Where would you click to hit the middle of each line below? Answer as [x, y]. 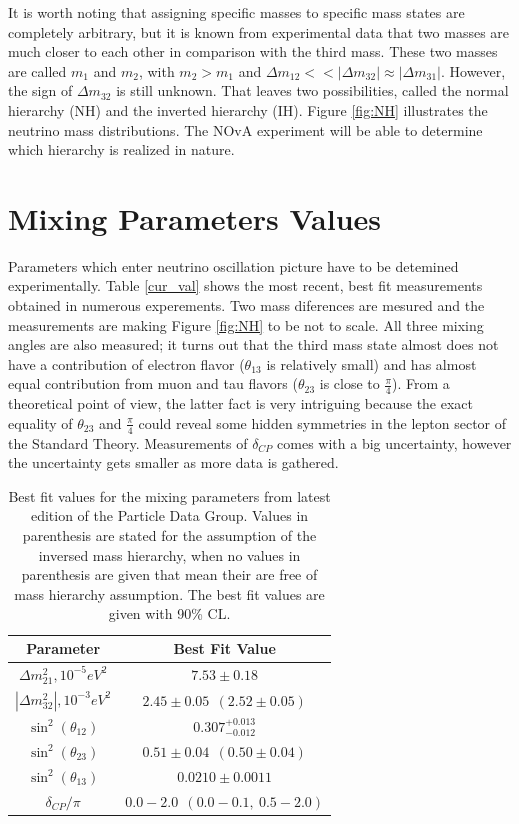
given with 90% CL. [169, 613]
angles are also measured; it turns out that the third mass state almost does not [253, 344]
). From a [421, 383]
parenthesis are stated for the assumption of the [169, 535]
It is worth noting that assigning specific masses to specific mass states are [236, 12]
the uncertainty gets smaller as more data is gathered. [173, 462]
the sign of [40, 90]
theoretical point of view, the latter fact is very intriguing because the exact [241, 403]
